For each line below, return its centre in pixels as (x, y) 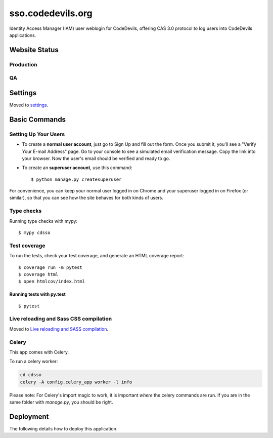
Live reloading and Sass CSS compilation (61, 319)
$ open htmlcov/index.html (52, 282)
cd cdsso (31, 375)
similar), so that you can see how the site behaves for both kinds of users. (86, 198)
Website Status (34, 50)
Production (23, 64)
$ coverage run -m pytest (51, 267)
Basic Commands (37, 119)
